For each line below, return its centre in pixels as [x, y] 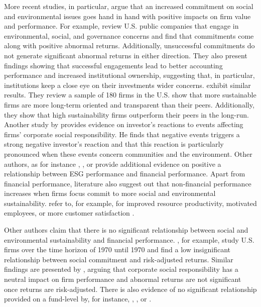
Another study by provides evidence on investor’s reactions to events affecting [124, 124]
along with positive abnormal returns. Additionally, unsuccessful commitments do [129, 45]
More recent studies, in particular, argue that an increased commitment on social [129, 6]
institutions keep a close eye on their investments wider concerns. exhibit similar [127, 85]
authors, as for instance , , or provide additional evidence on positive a [113, 164]
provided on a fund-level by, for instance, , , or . [78, 299]
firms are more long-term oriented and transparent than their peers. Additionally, [129, 104]
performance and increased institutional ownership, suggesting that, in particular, [129, 75]
